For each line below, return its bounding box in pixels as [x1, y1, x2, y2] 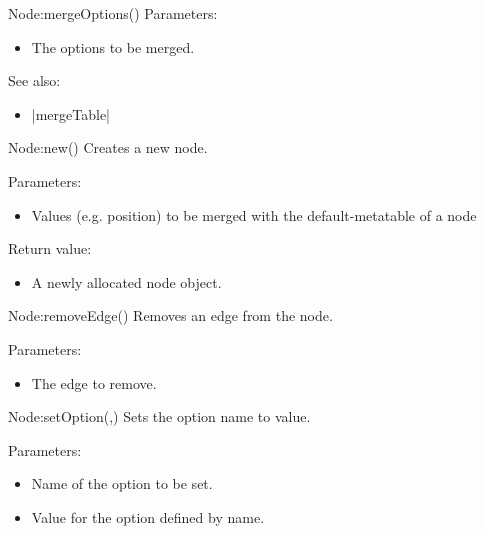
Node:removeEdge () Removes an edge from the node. [8, 305, 333, 326]
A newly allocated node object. [31, 271, 222, 292]
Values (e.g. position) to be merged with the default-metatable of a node [31, 204, 477, 225]
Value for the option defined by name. [31, 506, 265, 527]
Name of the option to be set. [31, 473, 213, 494]
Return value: [8, 238, 92, 259]
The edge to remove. [31, 372, 157, 393]
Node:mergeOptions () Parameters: [8, 3, 218, 23]
